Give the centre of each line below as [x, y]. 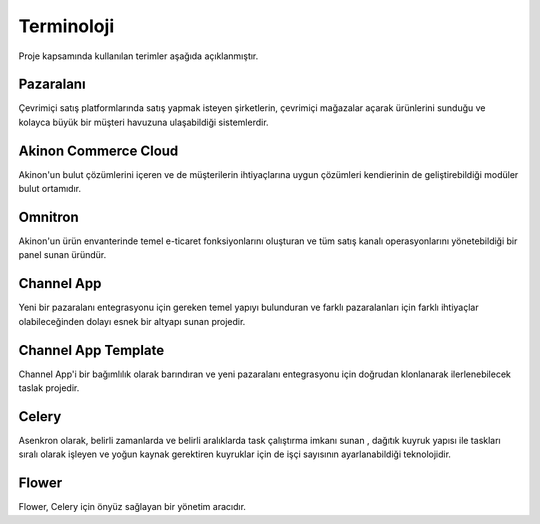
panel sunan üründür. [62, 255]
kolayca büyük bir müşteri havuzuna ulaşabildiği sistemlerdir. [143, 122]
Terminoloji [66, 26]
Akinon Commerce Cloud [98, 150]
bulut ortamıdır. [50, 189]
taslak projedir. [49, 388]
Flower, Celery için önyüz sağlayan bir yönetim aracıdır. [132, 507]
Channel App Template [91, 350]
